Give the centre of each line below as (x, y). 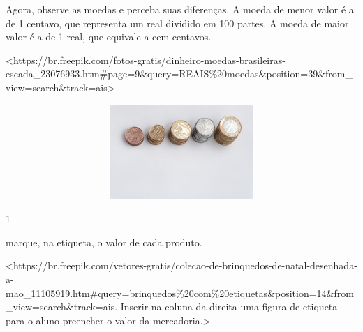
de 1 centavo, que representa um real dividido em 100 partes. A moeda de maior (177, 23)
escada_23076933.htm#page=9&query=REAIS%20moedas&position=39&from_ (179, 74)
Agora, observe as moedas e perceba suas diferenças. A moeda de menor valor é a (180, 9)
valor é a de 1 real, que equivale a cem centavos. (109, 37)
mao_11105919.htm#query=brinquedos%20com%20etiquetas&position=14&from (180, 293)
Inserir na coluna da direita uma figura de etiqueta (229, 307)
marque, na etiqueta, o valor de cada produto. (104, 242)
